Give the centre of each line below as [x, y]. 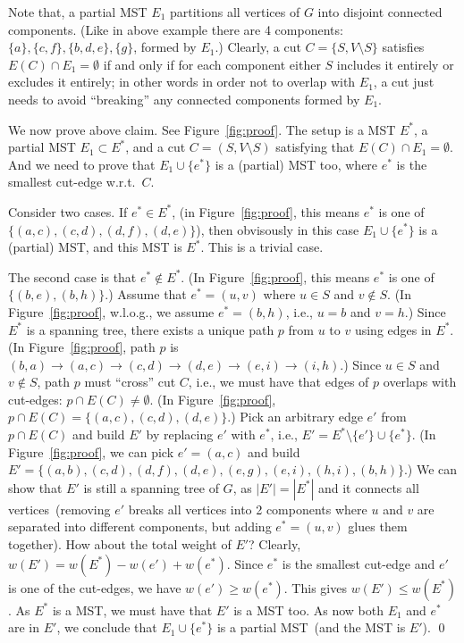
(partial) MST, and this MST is [95, 247]
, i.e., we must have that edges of [278, 382]
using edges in [393, 329]
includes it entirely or [395, 64]
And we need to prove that [82, 164]
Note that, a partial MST [78, 12]
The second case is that [72, 276]
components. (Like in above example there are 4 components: [176, 29]
